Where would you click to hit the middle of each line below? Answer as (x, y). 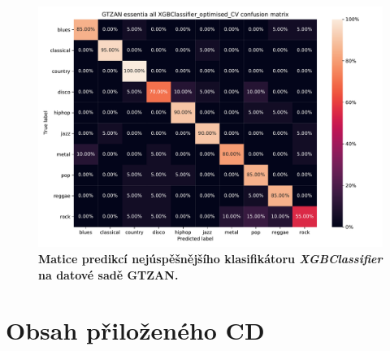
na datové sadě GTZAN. (108, 274)
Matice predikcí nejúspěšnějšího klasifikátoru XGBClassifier (210, 259)
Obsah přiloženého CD (135, 330)
